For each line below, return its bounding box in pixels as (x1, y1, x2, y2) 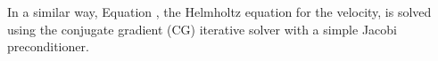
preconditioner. (7, 37, 89, 56)
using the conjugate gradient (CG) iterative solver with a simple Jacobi (7, 19, 397, 38)
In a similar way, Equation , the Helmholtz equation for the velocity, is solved (7, 3, 432, 20)
